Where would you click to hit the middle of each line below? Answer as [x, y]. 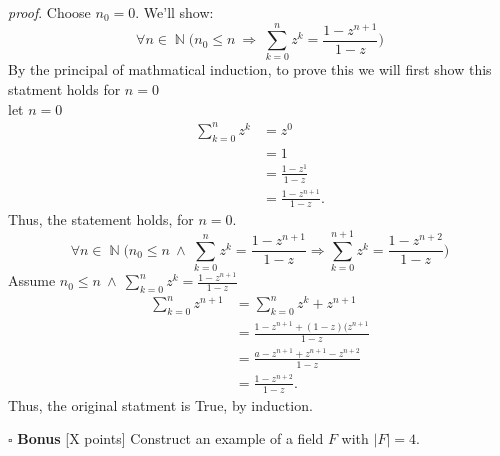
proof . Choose [49, 12]
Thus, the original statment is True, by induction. [160, 404]
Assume [32, 280]
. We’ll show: [174, 12]
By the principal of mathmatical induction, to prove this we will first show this [250, 69]
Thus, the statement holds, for [101, 219]
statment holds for [64, 89]
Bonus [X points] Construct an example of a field [170, 438]
